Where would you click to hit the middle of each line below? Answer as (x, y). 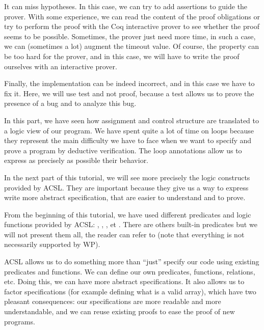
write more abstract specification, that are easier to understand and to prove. (125, 197)
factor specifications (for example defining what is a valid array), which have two (130, 291)
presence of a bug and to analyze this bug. (70, 103)
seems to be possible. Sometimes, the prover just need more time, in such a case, (130, 36)
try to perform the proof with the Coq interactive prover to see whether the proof (132, 26)
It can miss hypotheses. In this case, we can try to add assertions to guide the (126, 6)
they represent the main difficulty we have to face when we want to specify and (128, 140)
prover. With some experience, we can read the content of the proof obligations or (132, 16)
